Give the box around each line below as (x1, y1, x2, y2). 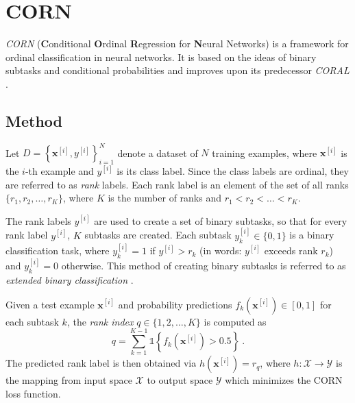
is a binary (289, 228, 334, 242)
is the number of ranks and (108, 191, 221, 205)
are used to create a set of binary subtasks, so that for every (94, 213, 347, 228)
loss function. (5, 386, 61, 400)
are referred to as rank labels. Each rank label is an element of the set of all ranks (5, 177, 349, 191)
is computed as (204, 314, 267, 328)
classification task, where (5, 243, 110, 258)
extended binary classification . (5, 273, 134, 287)
